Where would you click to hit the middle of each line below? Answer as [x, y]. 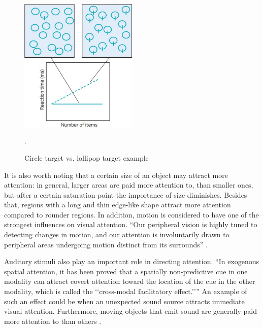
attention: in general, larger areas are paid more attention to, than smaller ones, [129, 185]
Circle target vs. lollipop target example [87, 157]
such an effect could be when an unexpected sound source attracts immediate [124, 301]
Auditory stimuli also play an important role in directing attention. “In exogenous [132, 261]
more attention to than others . [53, 321]
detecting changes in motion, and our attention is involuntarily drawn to [117, 234]
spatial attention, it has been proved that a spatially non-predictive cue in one [126, 271]
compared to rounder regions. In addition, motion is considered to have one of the [131, 214]
